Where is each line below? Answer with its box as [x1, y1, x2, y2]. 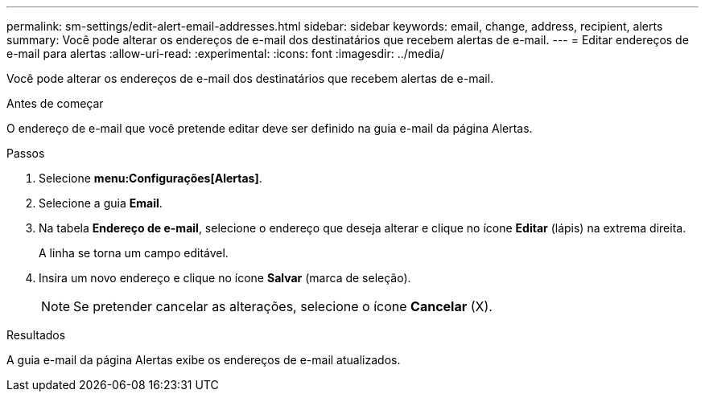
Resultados [6, 328, 66, 342]
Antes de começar [6, 96, 104, 110]
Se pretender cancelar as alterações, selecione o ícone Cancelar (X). [73, 298, 493, 314]
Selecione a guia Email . [39, 196, 163, 210]
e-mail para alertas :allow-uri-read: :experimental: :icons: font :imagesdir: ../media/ [6, 47, 445, 60]
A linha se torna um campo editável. [39, 246, 229, 260]
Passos [6, 146, 45, 160]
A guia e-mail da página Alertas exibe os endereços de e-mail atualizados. [6, 353, 401, 367]
